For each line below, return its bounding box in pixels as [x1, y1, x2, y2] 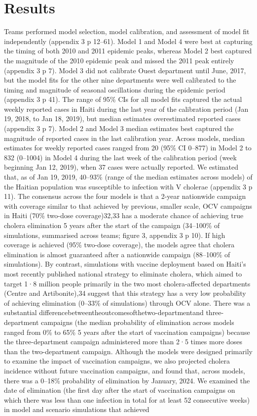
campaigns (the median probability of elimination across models [41, 317, 234, 327]
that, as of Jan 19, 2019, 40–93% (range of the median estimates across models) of [4, 172, 253, 182]
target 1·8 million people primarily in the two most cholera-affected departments [4, 278, 251, 288]
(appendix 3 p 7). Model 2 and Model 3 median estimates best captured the [4, 123, 234, 134]
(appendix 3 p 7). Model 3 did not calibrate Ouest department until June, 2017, [4, 65, 246, 75]
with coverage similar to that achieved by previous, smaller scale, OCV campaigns [4, 200, 252, 211]
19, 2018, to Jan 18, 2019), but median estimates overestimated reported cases [4, 113, 241, 124]
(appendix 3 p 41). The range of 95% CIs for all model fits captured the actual [4, 94, 242, 104]
